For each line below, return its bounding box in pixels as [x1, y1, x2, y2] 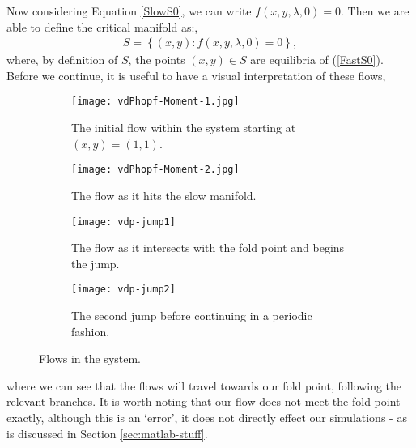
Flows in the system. [39, 350, 142, 367]
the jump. [71, 254, 120, 271]
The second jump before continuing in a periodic [71, 307, 312, 323]
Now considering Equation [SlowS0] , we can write [6, 2, 252, 19]
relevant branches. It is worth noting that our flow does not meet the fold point [6, 393, 401, 410]
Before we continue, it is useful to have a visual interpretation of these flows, [6, 66, 386, 83]
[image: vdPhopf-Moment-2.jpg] [71, 164, 240, 176]
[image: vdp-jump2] [71, 284, 176, 296]
